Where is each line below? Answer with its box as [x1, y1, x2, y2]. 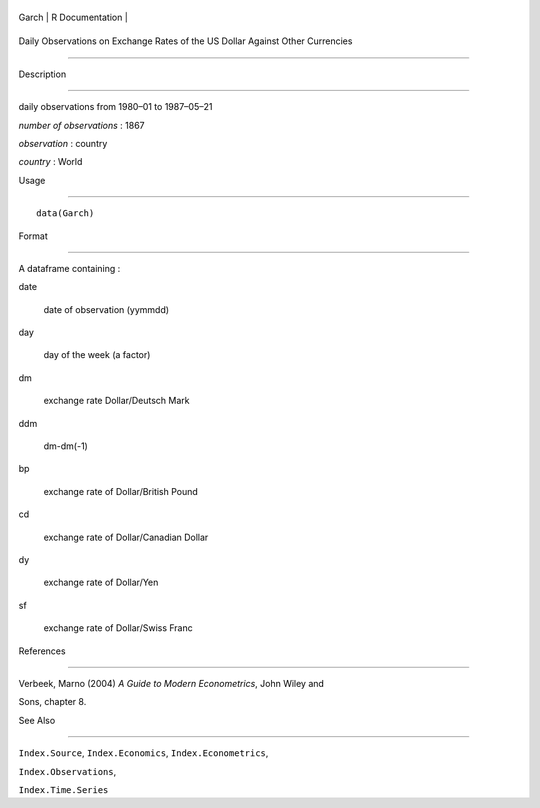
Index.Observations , [18, 765, 117, 777]
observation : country [18, 137, 108, 149]
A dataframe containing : [18, 262, 121, 274]
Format [18, 230, 49, 242]
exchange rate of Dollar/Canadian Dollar [43, 531, 209, 543]
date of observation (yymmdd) [43, 303, 170, 315]
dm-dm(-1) [43, 440, 89, 452]
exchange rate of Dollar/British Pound [43, 485, 199, 497]
